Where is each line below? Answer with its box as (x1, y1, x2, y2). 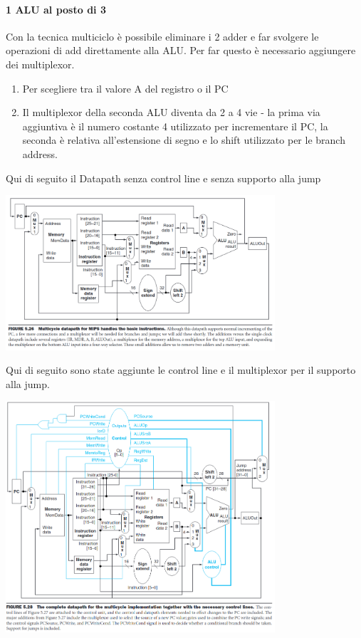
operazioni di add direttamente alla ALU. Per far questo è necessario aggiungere (6, 43, 356, 58)
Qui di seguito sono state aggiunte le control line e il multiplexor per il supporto (6, 362, 356, 377)
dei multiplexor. (6, 56, 75, 71)
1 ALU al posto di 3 (6, 1, 106, 16)
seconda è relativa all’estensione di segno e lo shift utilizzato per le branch (22, 132, 345, 147)
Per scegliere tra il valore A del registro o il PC (22, 80, 229, 95)
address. (22, 146, 58, 161)
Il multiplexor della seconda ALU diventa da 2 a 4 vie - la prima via (22, 105, 320, 120)
